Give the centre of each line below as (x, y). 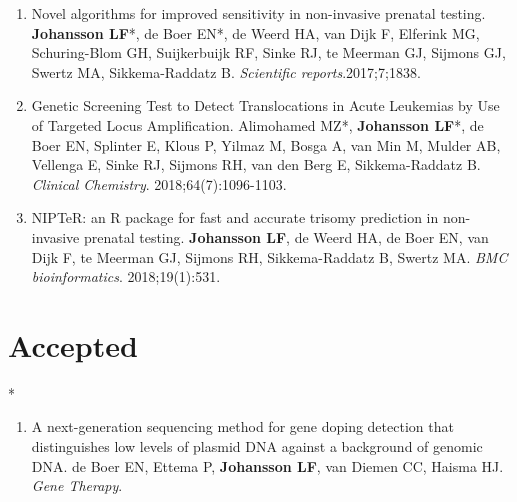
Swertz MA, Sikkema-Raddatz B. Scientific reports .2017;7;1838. (226, 71)
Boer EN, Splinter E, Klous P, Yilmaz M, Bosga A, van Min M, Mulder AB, (266, 144)
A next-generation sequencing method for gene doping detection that (242, 426)
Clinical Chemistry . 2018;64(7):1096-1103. (159, 183)
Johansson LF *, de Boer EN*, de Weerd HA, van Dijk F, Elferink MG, (255, 32)
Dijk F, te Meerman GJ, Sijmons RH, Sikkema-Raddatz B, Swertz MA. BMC (269, 256)
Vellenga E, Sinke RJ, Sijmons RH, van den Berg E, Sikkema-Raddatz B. (256, 164)
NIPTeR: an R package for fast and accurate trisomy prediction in (235, 217)
